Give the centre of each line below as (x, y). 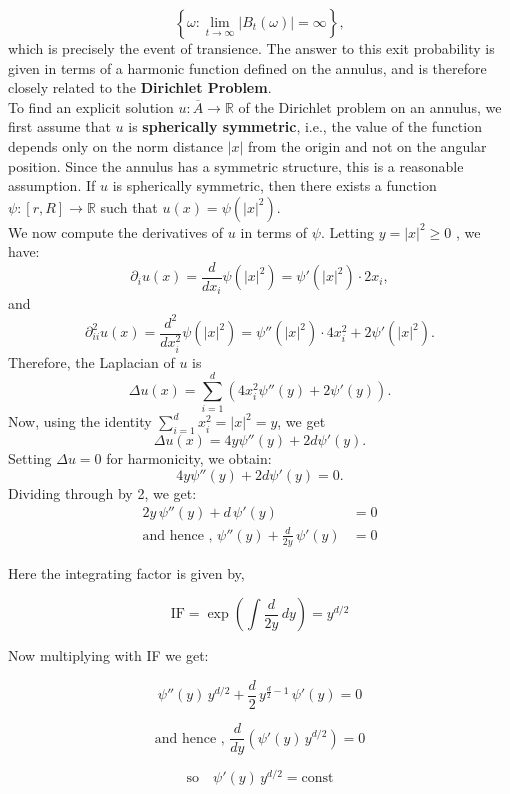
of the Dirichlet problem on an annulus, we (370, 106)
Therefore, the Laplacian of (91, 361)
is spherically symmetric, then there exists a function (274, 185)
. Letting (347, 231)
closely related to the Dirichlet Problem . (140, 87)
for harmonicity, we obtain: (189, 458)
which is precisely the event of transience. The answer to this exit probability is (251, 48)
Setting (30, 458)
